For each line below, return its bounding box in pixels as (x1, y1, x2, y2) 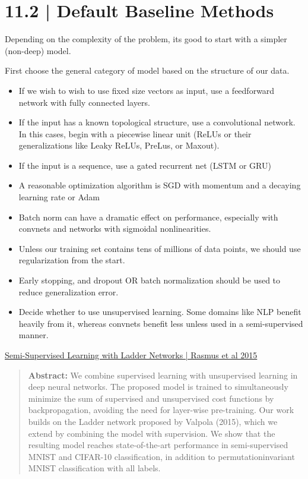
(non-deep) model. (5, 44, 71, 56)
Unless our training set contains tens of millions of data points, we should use (18, 242, 301, 254)
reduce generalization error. (18, 285, 119, 298)
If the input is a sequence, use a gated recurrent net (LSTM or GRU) (18, 159, 271, 171)
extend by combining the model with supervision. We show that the (28, 427, 275, 439)
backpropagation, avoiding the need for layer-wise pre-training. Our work (28, 404, 294, 416)
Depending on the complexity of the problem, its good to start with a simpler (5, 33, 287, 45)
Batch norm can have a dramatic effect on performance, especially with (18, 210, 278, 223)
